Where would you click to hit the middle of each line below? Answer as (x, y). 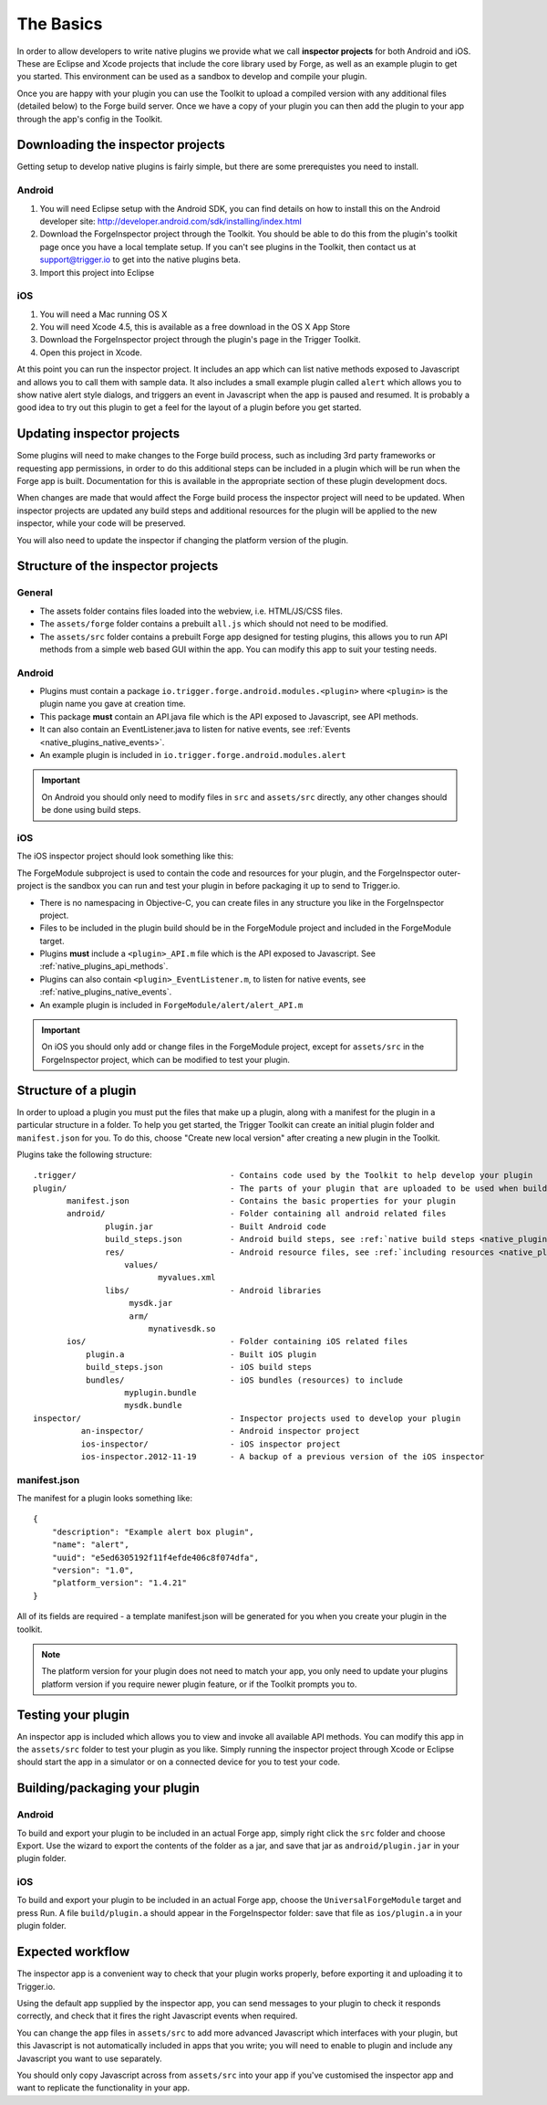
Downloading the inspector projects (121, 145)
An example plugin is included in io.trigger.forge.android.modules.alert (193, 755)
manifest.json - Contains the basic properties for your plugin (261, 1201)
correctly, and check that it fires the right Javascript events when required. (157, 2016)
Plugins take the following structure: (84, 1154)
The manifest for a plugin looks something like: (105, 1499)
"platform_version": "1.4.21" (119, 1583)
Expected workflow (73, 1952)
